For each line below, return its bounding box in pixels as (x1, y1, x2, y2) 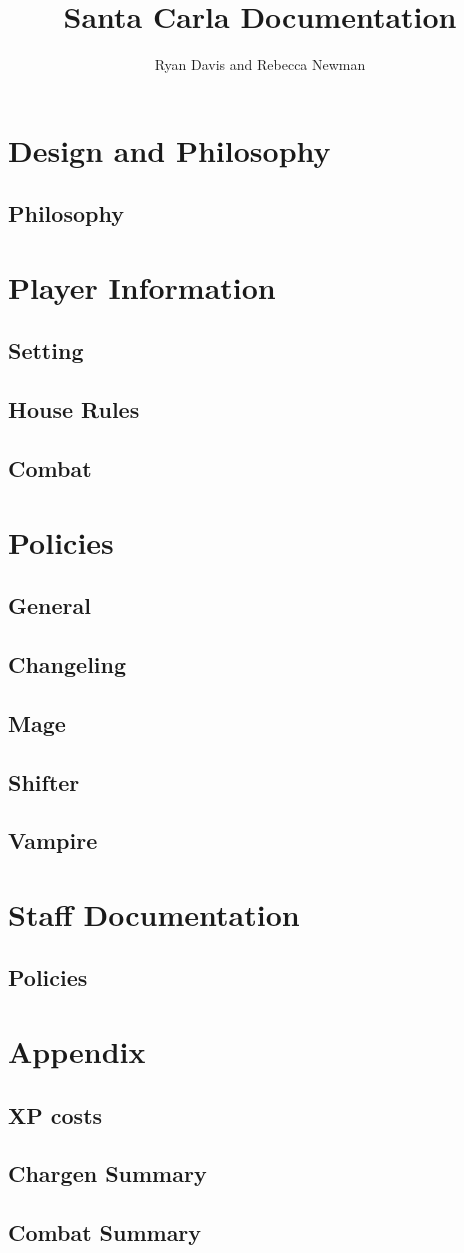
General (8, 590, 91, 621)
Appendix (8, 1031, 146, 1072)
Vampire (8, 825, 98, 856)
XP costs (8, 1099, 103, 1130)
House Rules (8, 394, 140, 425)
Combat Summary (8, 1217, 202, 1248)
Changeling (8, 648, 127, 679)
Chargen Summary (8, 1158, 207, 1189)
